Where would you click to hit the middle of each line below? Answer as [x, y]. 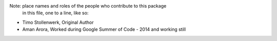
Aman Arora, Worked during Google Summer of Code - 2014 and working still [104, 29]
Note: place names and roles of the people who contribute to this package [88, 6]
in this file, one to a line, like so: [55, 13]
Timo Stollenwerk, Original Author [58, 22]
